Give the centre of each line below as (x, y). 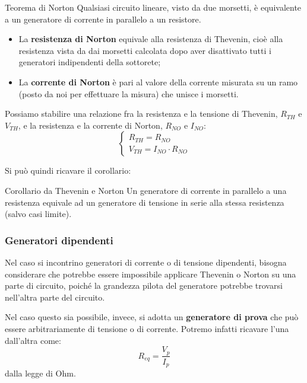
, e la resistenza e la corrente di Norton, (90, 125)
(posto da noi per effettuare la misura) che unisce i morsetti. (129, 93)
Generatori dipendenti (59, 240)
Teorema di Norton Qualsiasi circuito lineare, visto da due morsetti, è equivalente (153, 7)
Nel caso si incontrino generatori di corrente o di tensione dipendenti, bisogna (146, 262)
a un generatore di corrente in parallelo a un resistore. (103, 19)
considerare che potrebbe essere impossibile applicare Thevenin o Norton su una (151, 274)
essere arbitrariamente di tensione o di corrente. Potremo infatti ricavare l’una (147, 328)
